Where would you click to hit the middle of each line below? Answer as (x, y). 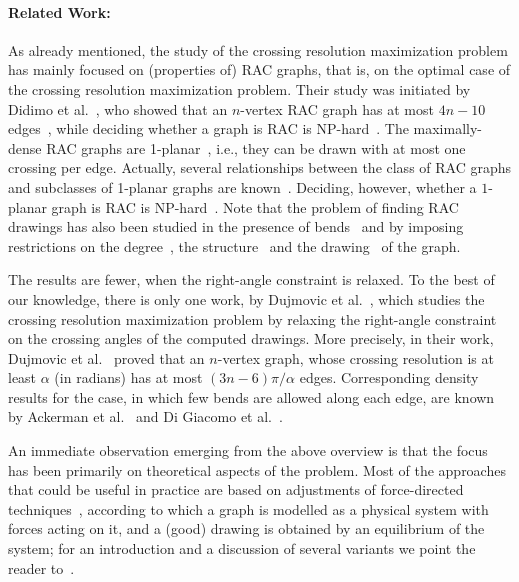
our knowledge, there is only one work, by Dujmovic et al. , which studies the (246, 298)
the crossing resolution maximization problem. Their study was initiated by (239, 88)
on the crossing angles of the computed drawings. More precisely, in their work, (251, 338)
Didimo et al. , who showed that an (118, 108)
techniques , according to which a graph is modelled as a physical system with (248, 508)
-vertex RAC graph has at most (337, 108)
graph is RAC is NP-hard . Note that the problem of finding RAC (255, 206)
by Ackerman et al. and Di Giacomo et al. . (145, 416)
